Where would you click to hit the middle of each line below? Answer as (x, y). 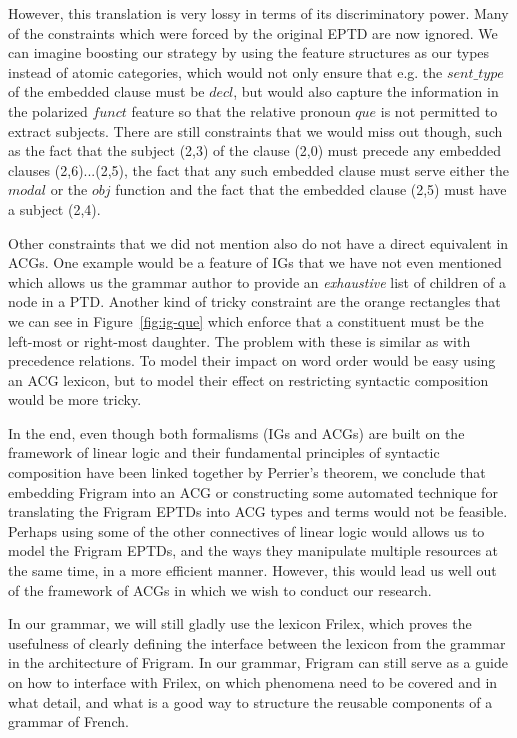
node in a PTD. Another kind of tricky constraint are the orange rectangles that (254, 301)
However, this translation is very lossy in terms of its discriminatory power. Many (258, 13)
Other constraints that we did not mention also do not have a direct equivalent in (258, 242)
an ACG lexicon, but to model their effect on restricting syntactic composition (248, 379)
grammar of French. (68, 721)
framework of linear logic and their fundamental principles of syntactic (224, 452)
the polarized (48, 110)
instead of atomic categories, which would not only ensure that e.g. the (225, 71)
